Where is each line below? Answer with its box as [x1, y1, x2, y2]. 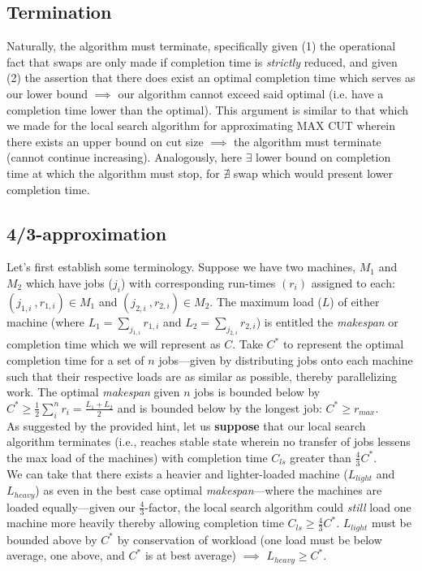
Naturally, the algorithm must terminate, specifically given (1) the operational [6, 37, 396, 54]
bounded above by [6, 530, 97, 547]
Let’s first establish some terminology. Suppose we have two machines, [6, 258, 356, 275]
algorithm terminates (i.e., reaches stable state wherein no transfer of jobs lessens [6, 433, 411, 450]
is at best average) [144, 547, 237, 564]
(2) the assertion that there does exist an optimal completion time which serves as [6, 69, 416, 86]
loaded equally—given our [6, 498, 136, 515]
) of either [329, 292, 380, 309]
